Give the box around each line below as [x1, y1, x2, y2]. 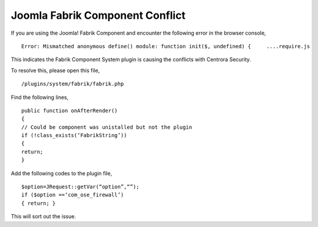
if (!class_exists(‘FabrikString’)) [21, 132, 127, 139]
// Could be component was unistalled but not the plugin [21, 123, 193, 131]
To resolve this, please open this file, [11, 66, 100, 74]
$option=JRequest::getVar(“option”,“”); [21, 183, 140, 191]
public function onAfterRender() [21, 107, 118, 114]
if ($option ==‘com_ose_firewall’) [21, 192, 124, 198]
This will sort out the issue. [11, 213, 77, 220]
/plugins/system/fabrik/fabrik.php [21, 81, 124, 88]
